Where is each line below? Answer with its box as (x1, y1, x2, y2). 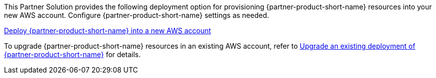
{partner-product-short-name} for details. (4, 50, 141, 59)
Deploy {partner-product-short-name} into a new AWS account (4, 26, 211, 35)
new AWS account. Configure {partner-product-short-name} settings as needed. (4, 11, 269, 19)
